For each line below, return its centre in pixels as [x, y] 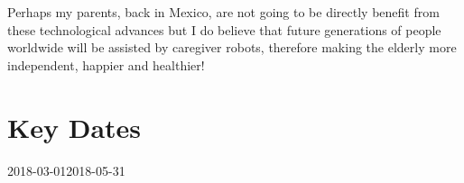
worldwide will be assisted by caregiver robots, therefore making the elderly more [232, 47]
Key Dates [74, 127]
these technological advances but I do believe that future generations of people [224, 29]
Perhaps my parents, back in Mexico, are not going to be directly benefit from [223, 12]
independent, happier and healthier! [106, 64]
